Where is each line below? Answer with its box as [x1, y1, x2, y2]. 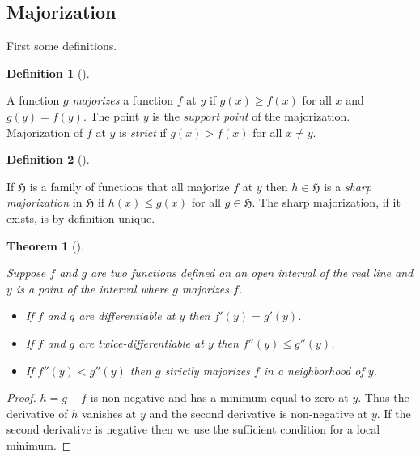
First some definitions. [6, 37, 117, 54]
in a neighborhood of [263, 361, 364, 378]
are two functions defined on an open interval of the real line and [91, 264, 414, 281]
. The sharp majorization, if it [252, 194, 401, 211]
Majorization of [6, 123, 83, 140]
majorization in [6, 194, 83, 211]
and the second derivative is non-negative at [149, 404, 368, 421]
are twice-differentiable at [78, 334, 204, 351]
